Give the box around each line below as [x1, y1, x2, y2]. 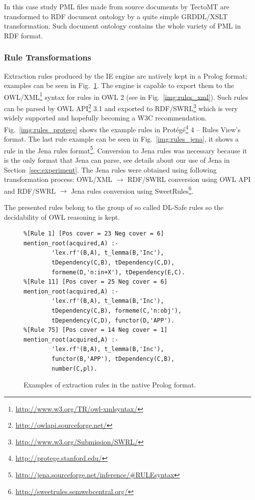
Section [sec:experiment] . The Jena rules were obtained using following [4, 164, 217, 175]
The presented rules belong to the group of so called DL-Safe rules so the [4, 202, 224, 212]
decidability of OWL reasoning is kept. [4, 211, 120, 222]
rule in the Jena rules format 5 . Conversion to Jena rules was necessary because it [4, 144, 247, 155]
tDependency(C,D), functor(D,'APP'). [51, 317, 175, 324]
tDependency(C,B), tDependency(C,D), [51, 259, 175, 266]
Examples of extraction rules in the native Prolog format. [24, 380, 196, 390]
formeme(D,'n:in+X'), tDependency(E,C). [51, 268, 185, 276]
